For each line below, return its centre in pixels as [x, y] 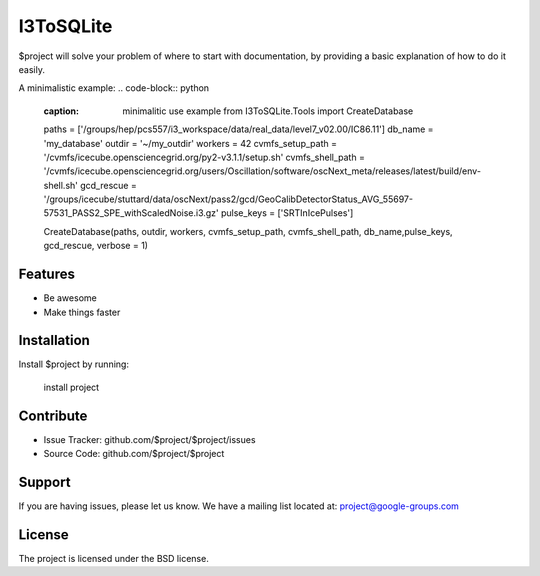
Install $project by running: [74, 364]
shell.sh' [61, 185]
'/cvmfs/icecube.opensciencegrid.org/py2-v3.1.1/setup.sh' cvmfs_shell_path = [204, 157]
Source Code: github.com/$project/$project [134, 454]
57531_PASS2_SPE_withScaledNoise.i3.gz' [131, 213]
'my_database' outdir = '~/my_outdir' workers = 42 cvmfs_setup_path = [190, 143]
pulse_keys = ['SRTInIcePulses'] [287, 213]
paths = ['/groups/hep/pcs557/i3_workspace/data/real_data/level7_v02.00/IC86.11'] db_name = [238, 129]
